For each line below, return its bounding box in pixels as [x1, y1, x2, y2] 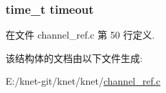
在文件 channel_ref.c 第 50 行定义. [5, 28, 155, 42]
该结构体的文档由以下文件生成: [5, 50, 143, 65]
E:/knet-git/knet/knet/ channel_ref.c [5, 74, 161, 88]
